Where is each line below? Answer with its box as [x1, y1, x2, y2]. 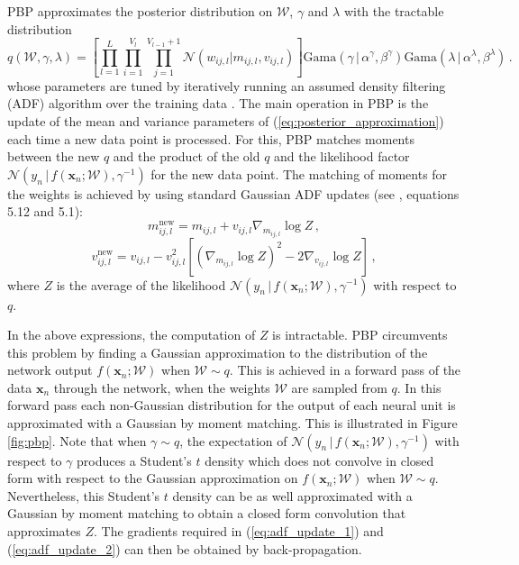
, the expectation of [179, 431, 287, 450]
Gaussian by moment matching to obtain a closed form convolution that [7, 504, 406, 523]
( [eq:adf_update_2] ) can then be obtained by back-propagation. [7, 539, 362, 558]
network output [7, 360, 93, 379]
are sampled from [291, 378, 387, 396]
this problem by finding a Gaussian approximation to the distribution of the [7, 342, 428, 361]
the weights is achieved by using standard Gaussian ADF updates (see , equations [7, 184, 460, 203]
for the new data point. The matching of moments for [150, 164, 448, 183]
